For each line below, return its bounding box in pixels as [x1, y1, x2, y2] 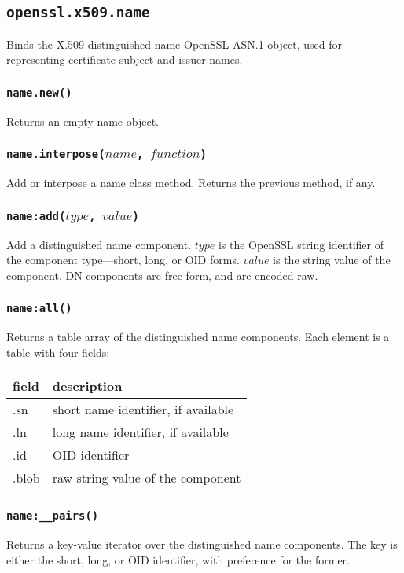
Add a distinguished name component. [6, 236, 192, 252]
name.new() [6, 86, 72, 99]
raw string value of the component [52, 468, 241, 487]
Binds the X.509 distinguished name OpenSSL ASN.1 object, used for [6, 35, 342, 52]
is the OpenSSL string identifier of [218, 236, 384, 252]
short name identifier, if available [52, 400, 234, 419]
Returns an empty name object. [6, 112, 159, 129]
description [52, 376, 123, 395]
